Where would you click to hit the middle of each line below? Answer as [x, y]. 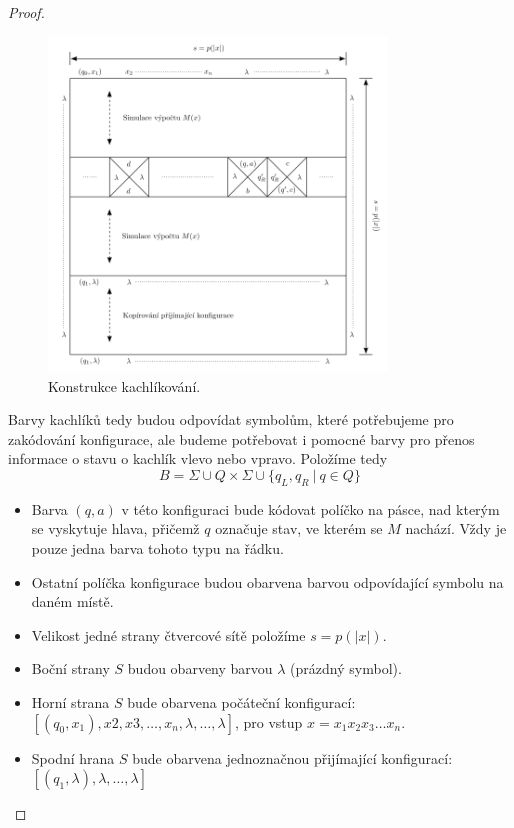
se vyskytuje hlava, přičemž [115, 528]
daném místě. [72, 601]
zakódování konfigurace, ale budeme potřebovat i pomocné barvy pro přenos [241, 438]
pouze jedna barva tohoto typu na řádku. [157, 548]
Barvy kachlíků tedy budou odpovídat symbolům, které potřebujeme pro [231, 419]
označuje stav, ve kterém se [299, 528]
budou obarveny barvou [200, 668]
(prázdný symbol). [346, 668]
